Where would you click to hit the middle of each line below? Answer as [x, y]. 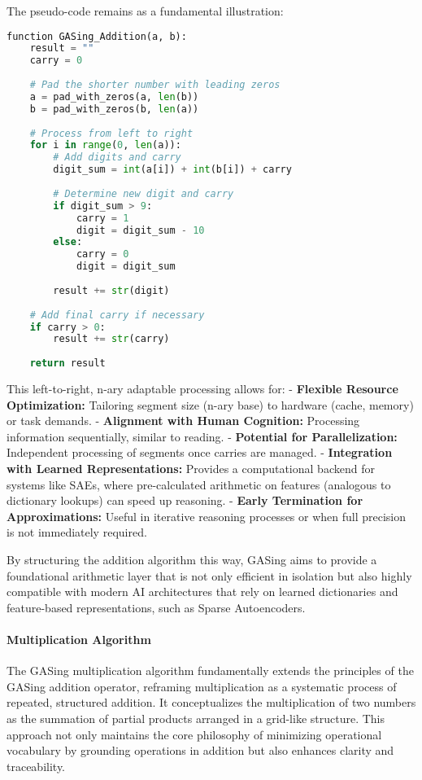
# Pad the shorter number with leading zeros [155, 85]
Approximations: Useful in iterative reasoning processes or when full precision [207, 516]
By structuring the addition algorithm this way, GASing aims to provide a [192, 560]
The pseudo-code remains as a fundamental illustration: [145, 11]
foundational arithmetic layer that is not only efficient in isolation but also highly [209, 575]
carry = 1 [102, 218]
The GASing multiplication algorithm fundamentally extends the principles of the [210, 670]
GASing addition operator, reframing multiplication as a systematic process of [202, 686]
